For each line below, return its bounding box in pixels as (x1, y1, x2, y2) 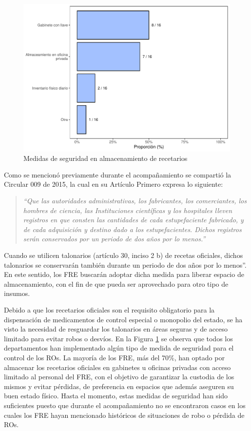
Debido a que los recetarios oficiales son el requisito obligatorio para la (4, 304, 215, 314)
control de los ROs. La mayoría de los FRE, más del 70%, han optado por (4, 352, 225, 362)
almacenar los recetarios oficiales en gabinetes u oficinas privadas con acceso (4, 362, 231, 372)
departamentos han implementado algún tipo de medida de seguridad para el (4, 343, 234, 353)
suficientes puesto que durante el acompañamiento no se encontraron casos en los (4, 400, 246, 410)
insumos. (4, 288, 30, 298)
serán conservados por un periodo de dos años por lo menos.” (23, 234, 206, 244)
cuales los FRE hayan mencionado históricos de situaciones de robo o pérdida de (4, 410, 245, 420)
